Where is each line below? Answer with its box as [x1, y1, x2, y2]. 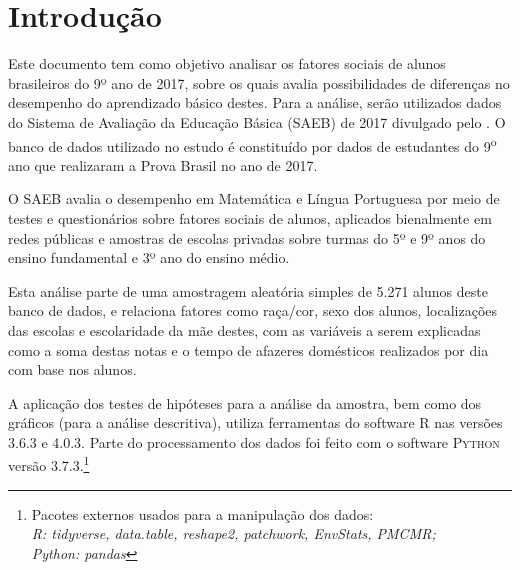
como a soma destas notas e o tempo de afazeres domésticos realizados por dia [8, 339, 489, 360]
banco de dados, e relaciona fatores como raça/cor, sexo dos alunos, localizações [8, 300, 498, 321]
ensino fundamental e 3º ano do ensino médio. [8, 247, 290, 268]
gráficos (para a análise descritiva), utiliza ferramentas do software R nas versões [8, 412, 503, 433]
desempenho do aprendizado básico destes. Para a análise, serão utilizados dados [8, 92, 502, 113]
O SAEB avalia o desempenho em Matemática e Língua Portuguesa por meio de [8, 188, 500, 209]
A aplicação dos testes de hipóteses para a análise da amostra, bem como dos [8, 392, 482, 413]
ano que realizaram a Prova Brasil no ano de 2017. [8, 154, 318, 175]
